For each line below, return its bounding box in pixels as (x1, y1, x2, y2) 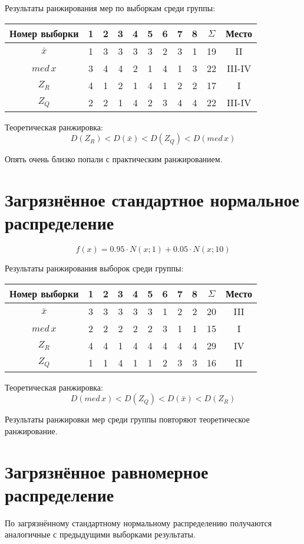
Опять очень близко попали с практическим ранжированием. (5, 153, 223, 165)
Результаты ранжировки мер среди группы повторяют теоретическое (5, 413, 250, 425)
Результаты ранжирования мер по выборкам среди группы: (5, 2, 216, 14)
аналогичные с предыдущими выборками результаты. (5, 528, 196, 540)
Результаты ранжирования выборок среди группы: (5, 262, 184, 274)
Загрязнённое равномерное (5, 459, 209, 483)
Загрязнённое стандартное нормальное (5, 187, 299, 211)
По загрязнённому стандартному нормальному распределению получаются (5, 516, 272, 529)
